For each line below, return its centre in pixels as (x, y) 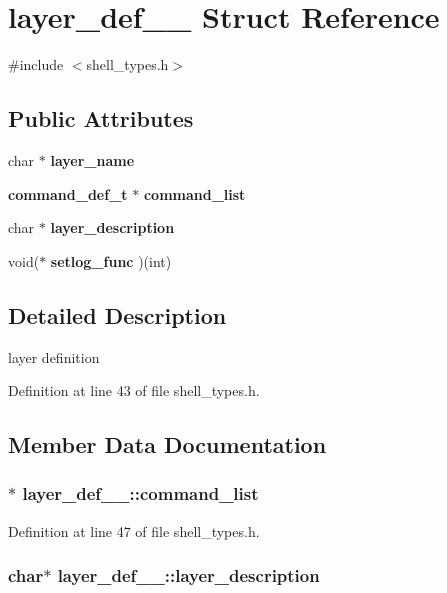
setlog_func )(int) (111, 260)
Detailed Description (117, 314)
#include (36, 64)
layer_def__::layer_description (188, 575)
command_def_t (68, 193)
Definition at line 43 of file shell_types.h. (134, 390)
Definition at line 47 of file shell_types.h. (134, 530)
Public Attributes (101, 118)
